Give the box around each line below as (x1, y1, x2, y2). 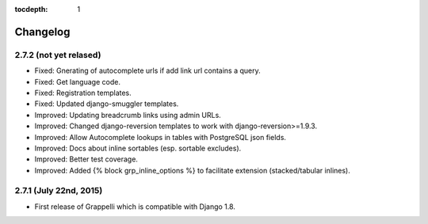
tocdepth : (14, 5, 48, 13)
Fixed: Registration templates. (34, 88, 132, 97)
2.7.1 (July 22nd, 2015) (14, 185, 103, 196)
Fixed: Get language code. (34, 77, 120, 86)
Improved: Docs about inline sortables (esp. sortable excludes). (34, 143, 242, 153)
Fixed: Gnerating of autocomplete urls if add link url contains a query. (34, 66, 261, 75)
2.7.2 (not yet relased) (14, 49, 101, 60)
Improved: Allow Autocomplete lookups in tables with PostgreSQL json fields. (34, 132, 287, 142)
